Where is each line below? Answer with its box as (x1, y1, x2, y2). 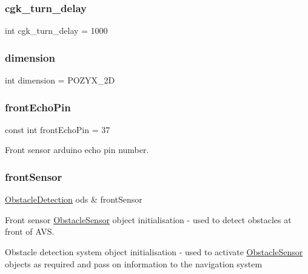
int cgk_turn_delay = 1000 (5, 24, 108, 37)
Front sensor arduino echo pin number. (5, 143, 149, 156)
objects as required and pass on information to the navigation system (5, 257, 263, 270)
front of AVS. (5, 225, 55, 238)
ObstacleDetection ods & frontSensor (5, 193, 142, 206)
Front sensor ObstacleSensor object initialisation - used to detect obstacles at (5, 213, 292, 226)
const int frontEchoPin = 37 (5, 123, 110, 135)
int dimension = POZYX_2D (5, 74, 115, 86)
